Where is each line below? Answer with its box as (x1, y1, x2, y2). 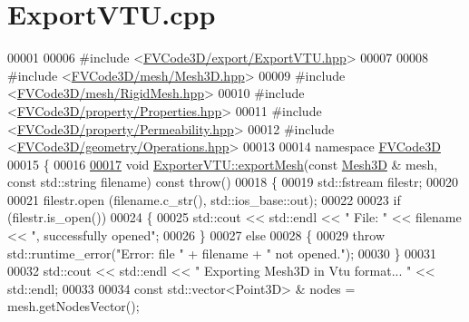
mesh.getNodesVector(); (7, 297, 140, 316)
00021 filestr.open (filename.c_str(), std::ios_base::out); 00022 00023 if (7, 190, 401, 209)
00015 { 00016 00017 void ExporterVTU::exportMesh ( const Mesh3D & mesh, (7, 154, 438, 173)
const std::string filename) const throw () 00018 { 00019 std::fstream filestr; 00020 (7, 172, 458, 191)
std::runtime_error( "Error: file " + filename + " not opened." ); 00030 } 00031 (7, 243, 437, 262)
